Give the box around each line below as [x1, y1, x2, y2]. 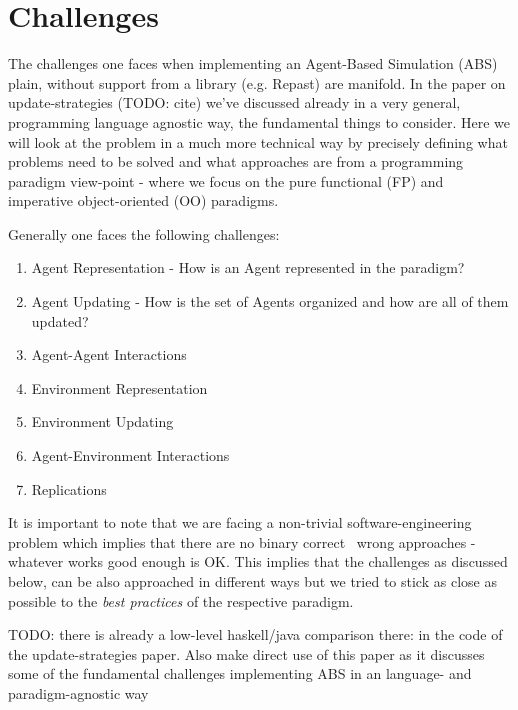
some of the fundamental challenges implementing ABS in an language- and [8, 663, 472, 684]
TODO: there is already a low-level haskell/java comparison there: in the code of [8, 624, 503, 645]
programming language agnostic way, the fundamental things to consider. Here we [8, 111, 511, 132]
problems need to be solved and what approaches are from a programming [8, 151, 464, 172]
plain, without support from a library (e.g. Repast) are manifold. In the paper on [8, 72, 506, 93]
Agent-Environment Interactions [31, 445, 230, 466]
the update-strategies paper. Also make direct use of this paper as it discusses [8, 643, 485, 664]
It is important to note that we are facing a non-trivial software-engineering [8, 512, 472, 533]
